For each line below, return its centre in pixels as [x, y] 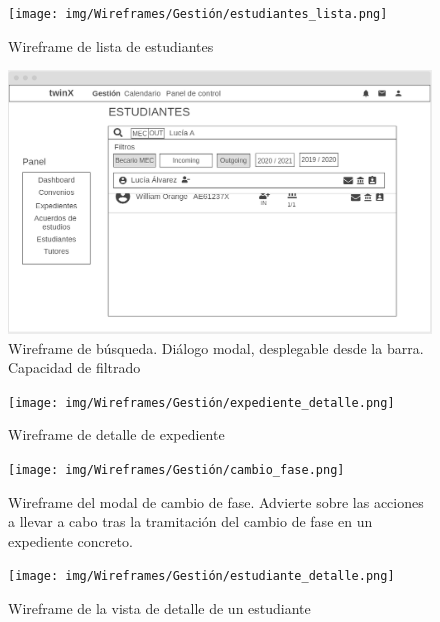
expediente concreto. [70, 540]
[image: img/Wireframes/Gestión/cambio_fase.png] [176, 470]
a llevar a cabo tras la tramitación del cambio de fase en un [190, 521]
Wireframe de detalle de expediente [116, 434]
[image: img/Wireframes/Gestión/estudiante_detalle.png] [201, 576]
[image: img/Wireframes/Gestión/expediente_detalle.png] [201, 402]
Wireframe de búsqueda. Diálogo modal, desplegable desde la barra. [216, 347]
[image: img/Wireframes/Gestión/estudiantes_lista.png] [198, 14]
